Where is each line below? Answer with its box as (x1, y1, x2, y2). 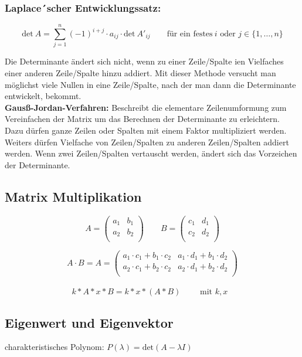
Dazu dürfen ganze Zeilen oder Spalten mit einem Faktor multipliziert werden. (5, 124, 287, 136)
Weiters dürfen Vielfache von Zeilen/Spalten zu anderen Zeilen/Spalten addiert (5, 135, 289, 148)
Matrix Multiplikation (5, 187, 142, 205)
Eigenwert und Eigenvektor (5, 313, 174, 331)
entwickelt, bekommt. (5, 90, 82, 102)
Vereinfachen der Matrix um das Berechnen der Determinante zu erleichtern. (5, 113, 280, 125)
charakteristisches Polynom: (5, 341, 104, 353)
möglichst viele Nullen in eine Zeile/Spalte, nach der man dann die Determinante (5, 78, 296, 90)
